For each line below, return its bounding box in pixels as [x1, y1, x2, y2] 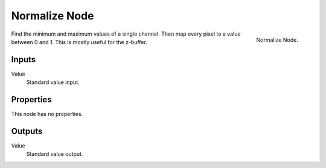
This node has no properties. [11, 111, 83, 118]
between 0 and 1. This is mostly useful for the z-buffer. [11, 38, 147, 45]
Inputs [11, 54, 36, 65]
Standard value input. [26, 79, 80, 86]
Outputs [11, 126, 43, 136]
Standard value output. [26, 150, 83, 158]
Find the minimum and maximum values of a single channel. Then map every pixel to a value [11, 30, 241, 37]
